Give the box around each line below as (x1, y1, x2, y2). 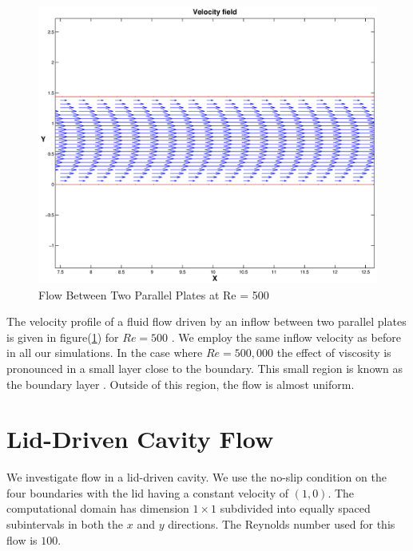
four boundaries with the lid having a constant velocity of (6, 484, 288, 501)
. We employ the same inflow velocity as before (171, 328, 401, 345)
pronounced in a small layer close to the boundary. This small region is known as (6, 359, 403, 376)
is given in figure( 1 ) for (6, 328, 119, 345)
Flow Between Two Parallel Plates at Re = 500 (38, 286, 269, 303)
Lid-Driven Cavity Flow (6, 422, 274, 455)
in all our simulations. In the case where (6, 344, 203, 361)
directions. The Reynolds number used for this (168, 516, 395, 533)
